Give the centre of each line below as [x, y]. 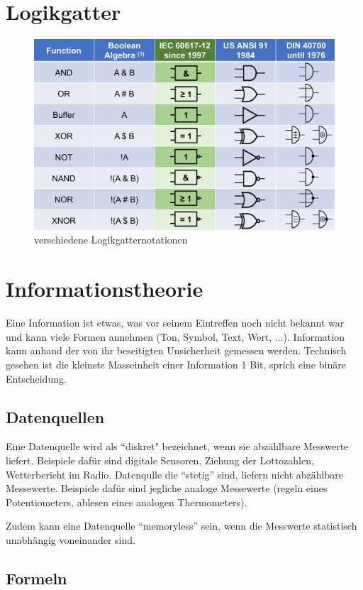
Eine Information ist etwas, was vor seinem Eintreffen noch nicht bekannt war [175, 323]
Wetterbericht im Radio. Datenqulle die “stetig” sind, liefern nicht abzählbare [174, 474]
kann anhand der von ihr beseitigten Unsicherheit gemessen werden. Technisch [176, 350]
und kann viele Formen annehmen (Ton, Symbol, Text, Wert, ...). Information [175, 336]
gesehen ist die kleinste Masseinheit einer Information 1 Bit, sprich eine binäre [176, 364]
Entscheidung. [36, 378]
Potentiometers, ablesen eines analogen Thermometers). [127, 502]
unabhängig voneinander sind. [71, 539]
